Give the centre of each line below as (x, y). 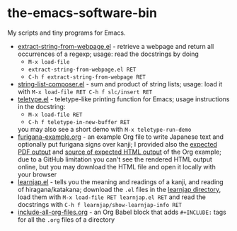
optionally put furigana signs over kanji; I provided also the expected (117, 144)
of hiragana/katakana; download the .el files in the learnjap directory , (119, 189)
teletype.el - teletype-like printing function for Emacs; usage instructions (123, 99)
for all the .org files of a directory (66, 219)
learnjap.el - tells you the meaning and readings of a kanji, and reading (121, 181)
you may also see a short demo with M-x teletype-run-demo (104, 129)
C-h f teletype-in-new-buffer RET (79, 122)
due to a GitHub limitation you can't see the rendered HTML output (115, 159)
